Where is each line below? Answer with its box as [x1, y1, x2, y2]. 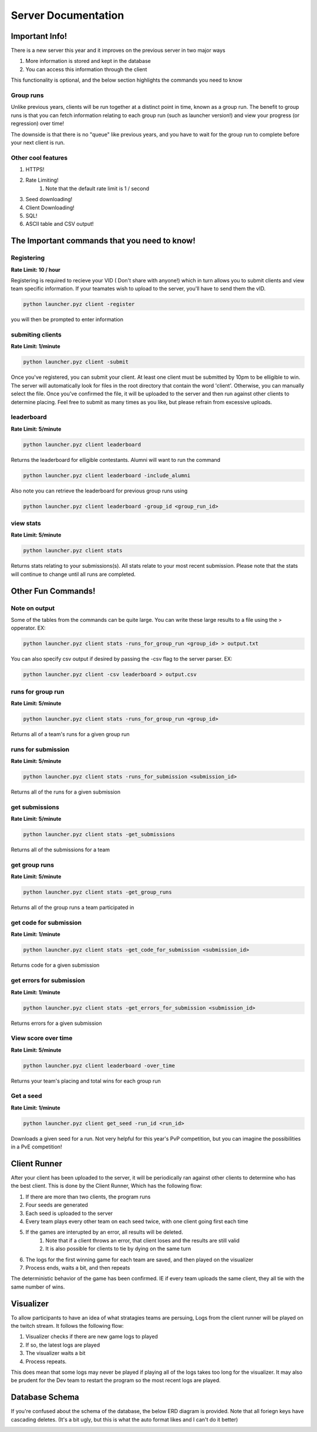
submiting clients [11, 331, 62, 339]
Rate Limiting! [25, 176, 59, 184]
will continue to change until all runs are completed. [11, 571, 136, 578]
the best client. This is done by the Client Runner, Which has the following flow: [11, 1183, 203, 1190]
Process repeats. [25, 1358, 67, 1365]
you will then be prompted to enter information [11, 316, 123, 323]
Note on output [11, 604, 55, 612]
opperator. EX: [11, 624, 46, 632]
